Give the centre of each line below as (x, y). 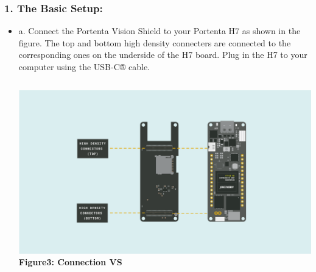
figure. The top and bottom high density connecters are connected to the (155, 42)
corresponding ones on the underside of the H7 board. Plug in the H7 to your (163, 55)
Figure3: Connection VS (70, 262)
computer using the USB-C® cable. (84, 66)
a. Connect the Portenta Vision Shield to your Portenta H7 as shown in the (160, 31)
